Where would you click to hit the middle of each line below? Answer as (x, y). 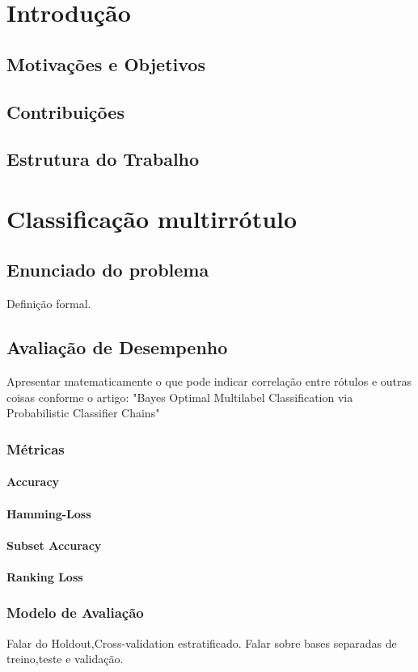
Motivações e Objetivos (106, 63)
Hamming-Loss (49, 513)
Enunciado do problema (108, 270)
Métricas (36, 448)
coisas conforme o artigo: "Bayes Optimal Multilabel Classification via (180, 397)
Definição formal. (49, 304)
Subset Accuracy (54, 545)
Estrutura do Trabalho (103, 159)
